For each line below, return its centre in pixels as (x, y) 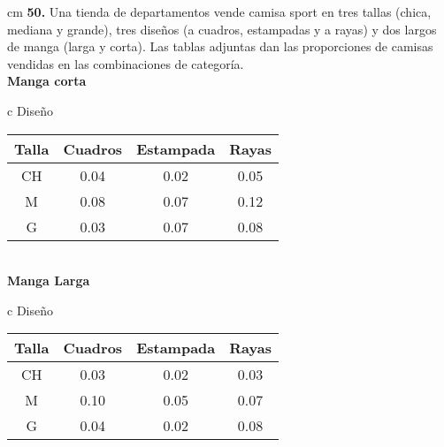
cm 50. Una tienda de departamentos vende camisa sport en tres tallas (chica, (219, 11)
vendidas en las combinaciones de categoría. (126, 63)
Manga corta (47, 81)
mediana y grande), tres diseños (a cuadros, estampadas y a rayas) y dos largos (222, 29)
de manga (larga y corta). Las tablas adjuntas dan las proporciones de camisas (220, 46)
